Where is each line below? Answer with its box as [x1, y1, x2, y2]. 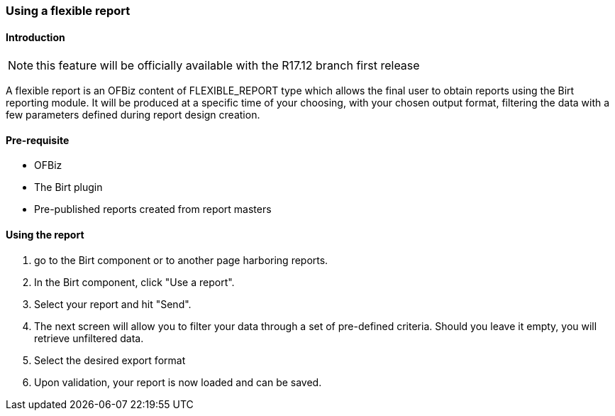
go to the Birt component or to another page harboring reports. [34, 253, 328, 266]
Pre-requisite [6, 133, 70, 146]
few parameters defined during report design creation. [6, 109, 260, 121]
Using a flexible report [6, 4, 131, 18]
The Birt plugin [34, 181, 103, 194]
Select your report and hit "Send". [34, 297, 192, 310]
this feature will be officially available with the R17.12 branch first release [36, 58, 420, 73]
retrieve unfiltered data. [34, 332, 144, 344]
